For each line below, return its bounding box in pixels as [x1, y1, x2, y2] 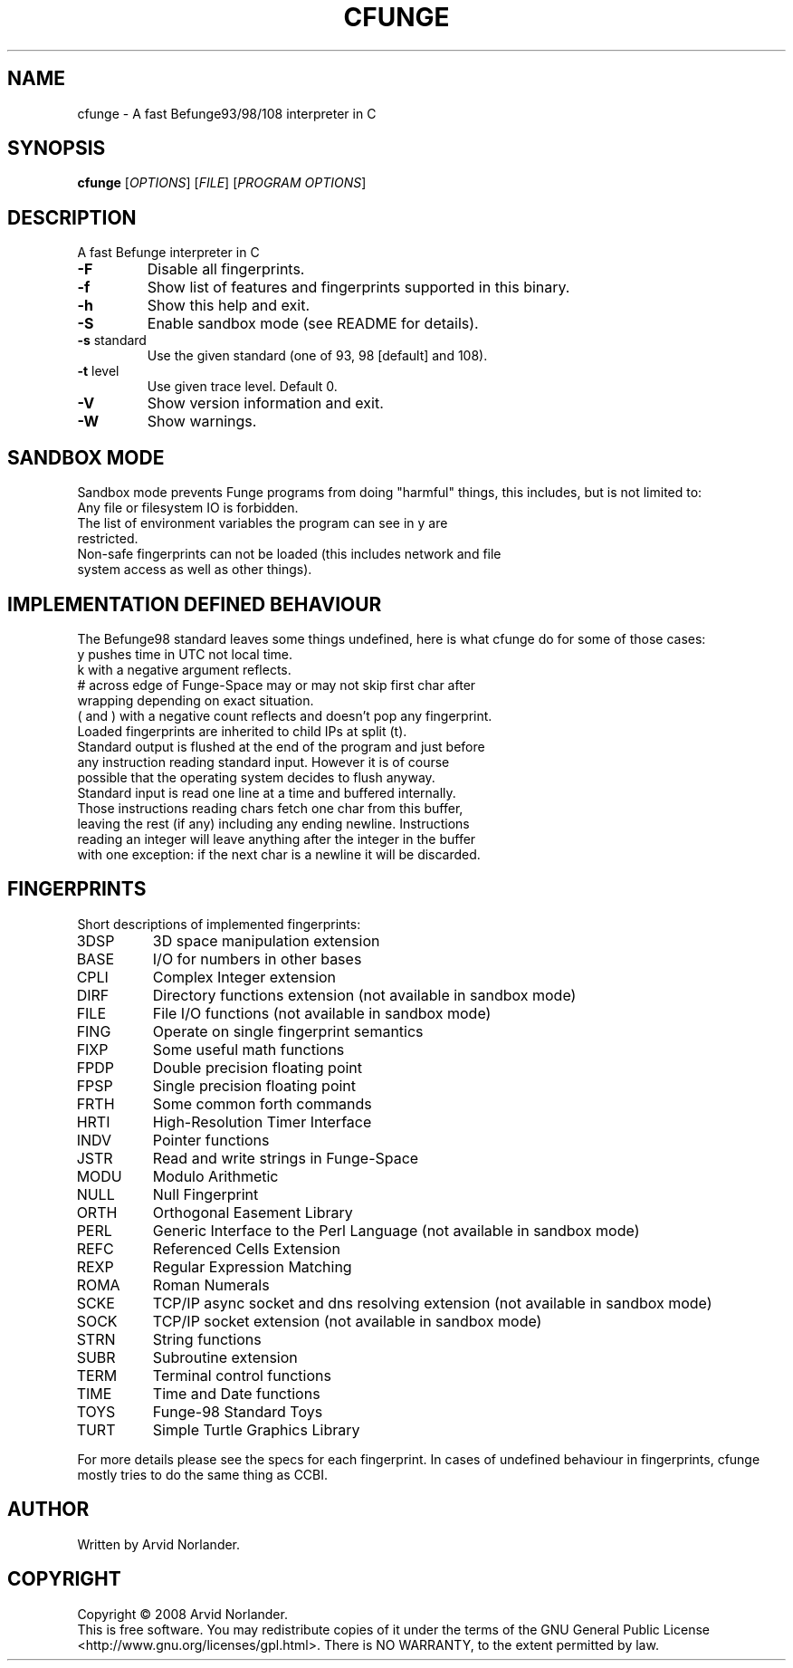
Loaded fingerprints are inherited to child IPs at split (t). [77, 723, 407, 739]
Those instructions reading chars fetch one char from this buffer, [77, 800, 463, 816]
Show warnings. [147, 412, 257, 431]
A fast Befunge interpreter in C [77, 244, 260, 261]
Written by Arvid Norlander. [77, 1536, 241, 1552]
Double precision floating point [152, 1058, 363, 1077]
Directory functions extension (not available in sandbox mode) [152, 985, 577, 1004]
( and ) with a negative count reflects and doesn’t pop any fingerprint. [77, 707, 492, 724]
